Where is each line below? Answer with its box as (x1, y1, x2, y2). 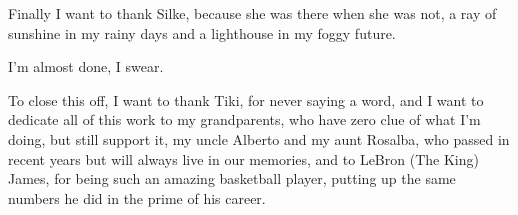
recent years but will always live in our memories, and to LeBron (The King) (8, 148, 479, 169)
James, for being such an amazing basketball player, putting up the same (8, 168, 456, 189)
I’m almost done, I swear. (8, 56, 164, 77)
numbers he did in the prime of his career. (8, 187, 266, 208)
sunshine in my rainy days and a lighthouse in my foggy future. (8, 22, 396, 43)
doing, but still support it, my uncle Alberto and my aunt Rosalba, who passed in (8, 128, 510, 149)
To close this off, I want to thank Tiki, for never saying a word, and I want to (8, 89, 484, 110)
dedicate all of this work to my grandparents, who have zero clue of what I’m (8, 109, 481, 130)
